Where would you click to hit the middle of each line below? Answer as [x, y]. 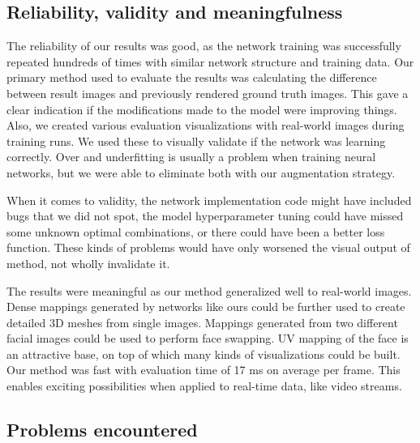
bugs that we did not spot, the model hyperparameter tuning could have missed [205, 216]
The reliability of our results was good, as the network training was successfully [204, 46]
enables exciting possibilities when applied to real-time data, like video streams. [204, 386]
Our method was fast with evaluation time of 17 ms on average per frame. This [204, 370]
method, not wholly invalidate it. [88, 263]
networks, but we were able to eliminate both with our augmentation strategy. [201, 172]
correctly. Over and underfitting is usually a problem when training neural [191, 157]
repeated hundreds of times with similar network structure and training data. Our [210, 61]
